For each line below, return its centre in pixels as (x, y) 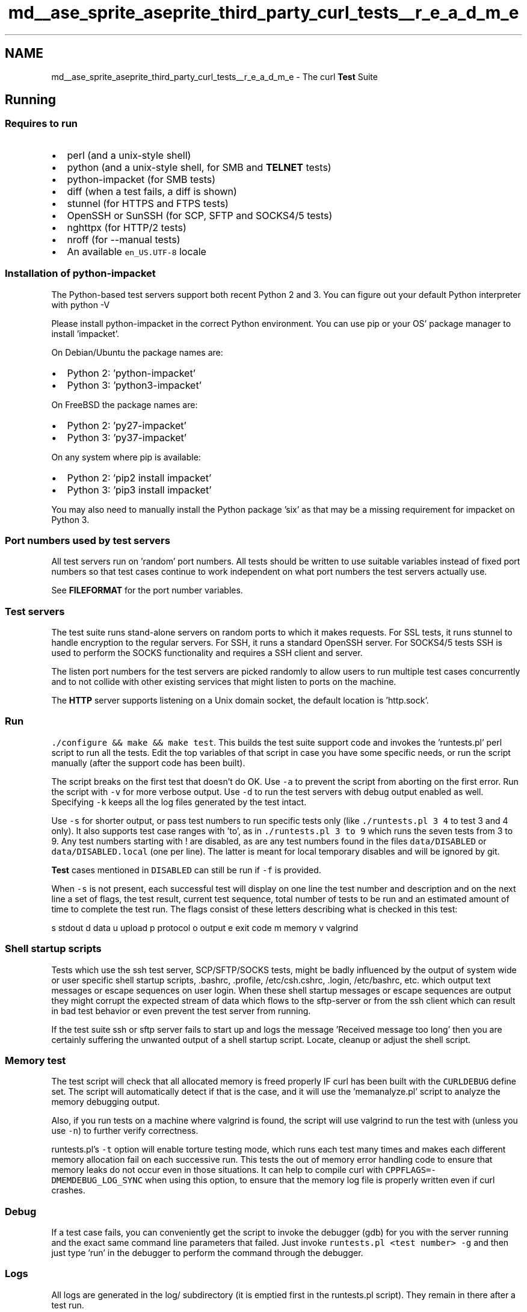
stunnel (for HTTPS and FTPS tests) (148, 203)
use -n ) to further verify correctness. (125, 1131)
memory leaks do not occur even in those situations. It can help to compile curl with (217, 1170)
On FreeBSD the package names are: (125, 404)
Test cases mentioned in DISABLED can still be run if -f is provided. (186, 870)
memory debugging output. (106, 1102)
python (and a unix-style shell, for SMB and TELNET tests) (199, 167)
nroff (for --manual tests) (124, 239)
